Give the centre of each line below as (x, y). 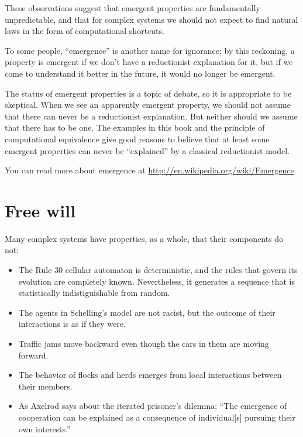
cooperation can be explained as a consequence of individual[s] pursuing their (157, 417)
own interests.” (44, 429)
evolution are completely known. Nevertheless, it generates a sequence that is (156, 281)
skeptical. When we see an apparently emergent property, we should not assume (148, 105)
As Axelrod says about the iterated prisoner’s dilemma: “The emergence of (153, 406)
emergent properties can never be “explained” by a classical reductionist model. (147, 150)
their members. (45, 386)
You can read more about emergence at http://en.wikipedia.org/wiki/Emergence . (151, 170)
